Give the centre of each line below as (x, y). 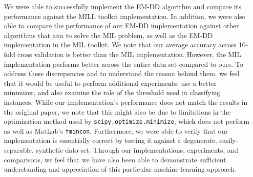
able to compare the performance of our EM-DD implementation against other (122, 26)
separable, (19, 150)
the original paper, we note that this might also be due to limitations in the (117, 111)
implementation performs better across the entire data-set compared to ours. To (124, 64)
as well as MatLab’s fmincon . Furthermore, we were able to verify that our (116, 130)
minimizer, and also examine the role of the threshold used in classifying (112, 92)
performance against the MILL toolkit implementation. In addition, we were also (125, 16)
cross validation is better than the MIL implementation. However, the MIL (129, 54)
